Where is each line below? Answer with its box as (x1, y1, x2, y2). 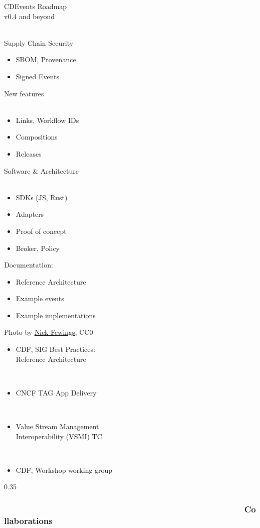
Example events (16, 293, 64, 304)
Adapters (16, 209, 44, 219)
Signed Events (16, 71, 60, 81)
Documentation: (4, 259, 53, 270)
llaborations (4, 514, 53, 526)
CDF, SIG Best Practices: (16, 344, 95, 354)
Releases (16, 148, 42, 159)
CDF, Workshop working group (16, 464, 113, 475)
